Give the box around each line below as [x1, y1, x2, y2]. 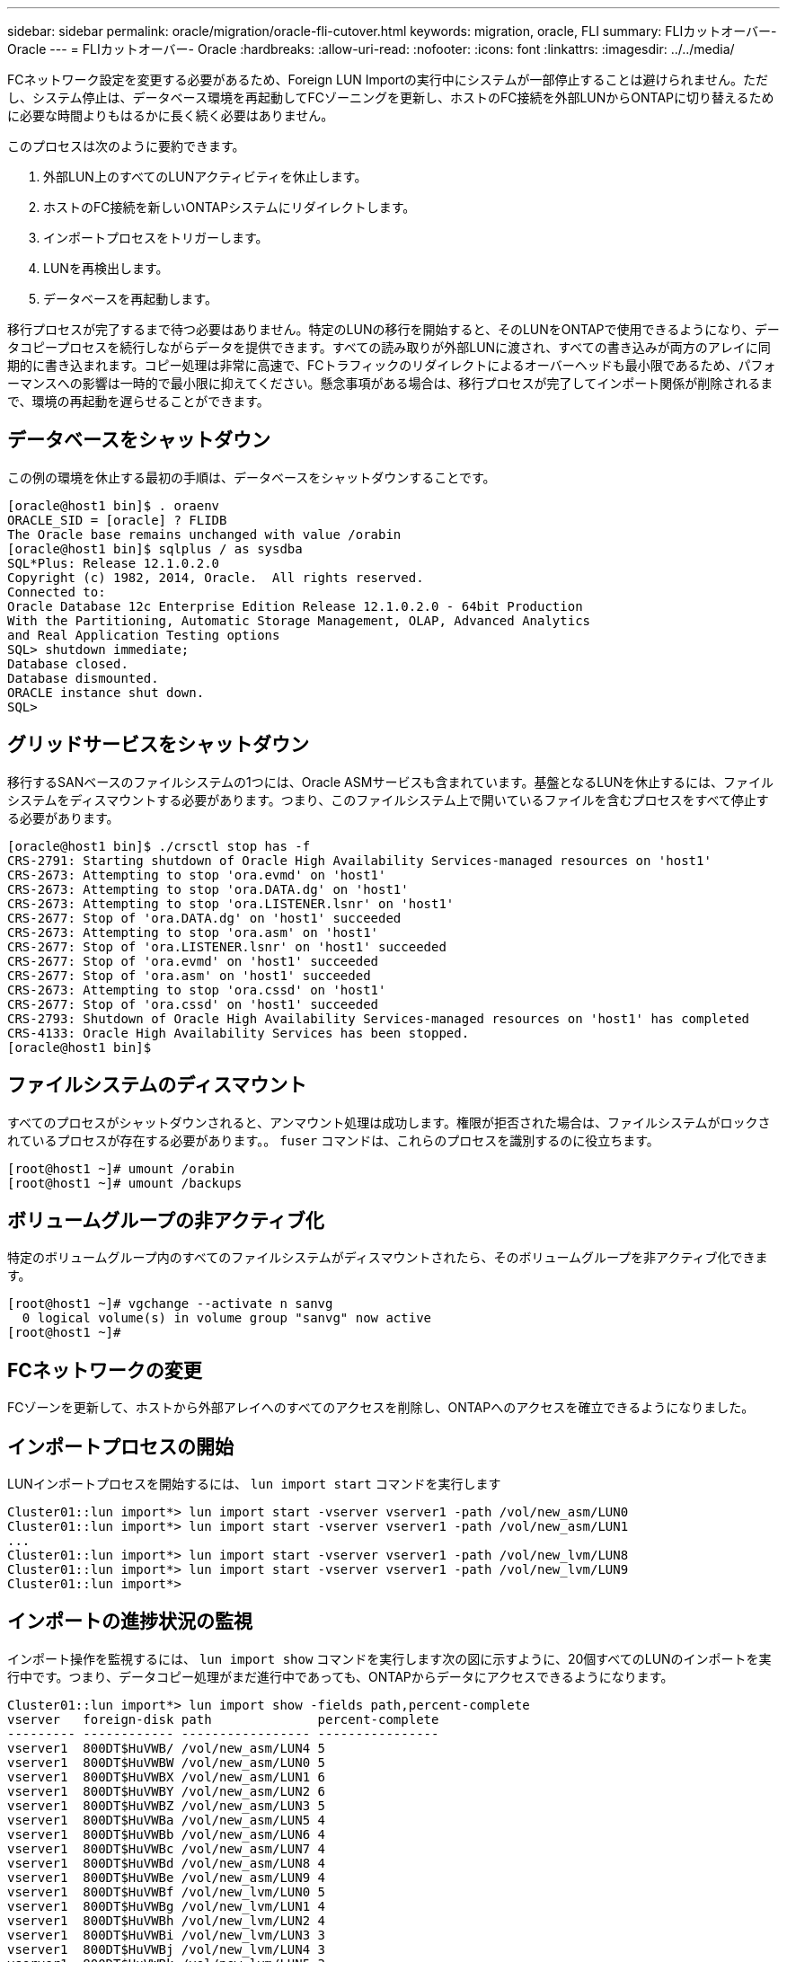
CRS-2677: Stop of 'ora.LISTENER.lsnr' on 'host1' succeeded [7, 939, 447, 954]
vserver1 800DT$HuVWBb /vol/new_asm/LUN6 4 [7, 1826, 326, 1842]
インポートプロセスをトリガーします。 [43, 230, 269, 245]
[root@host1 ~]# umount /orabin [7, 1161, 234, 1176]
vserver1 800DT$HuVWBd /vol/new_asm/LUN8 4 [7, 1855, 326, 1870]
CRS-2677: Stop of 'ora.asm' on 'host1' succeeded [7, 968, 371, 983]
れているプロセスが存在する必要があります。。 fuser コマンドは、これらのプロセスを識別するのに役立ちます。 [7, 1132, 659, 1148]
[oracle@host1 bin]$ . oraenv [7, 498, 220, 513]
